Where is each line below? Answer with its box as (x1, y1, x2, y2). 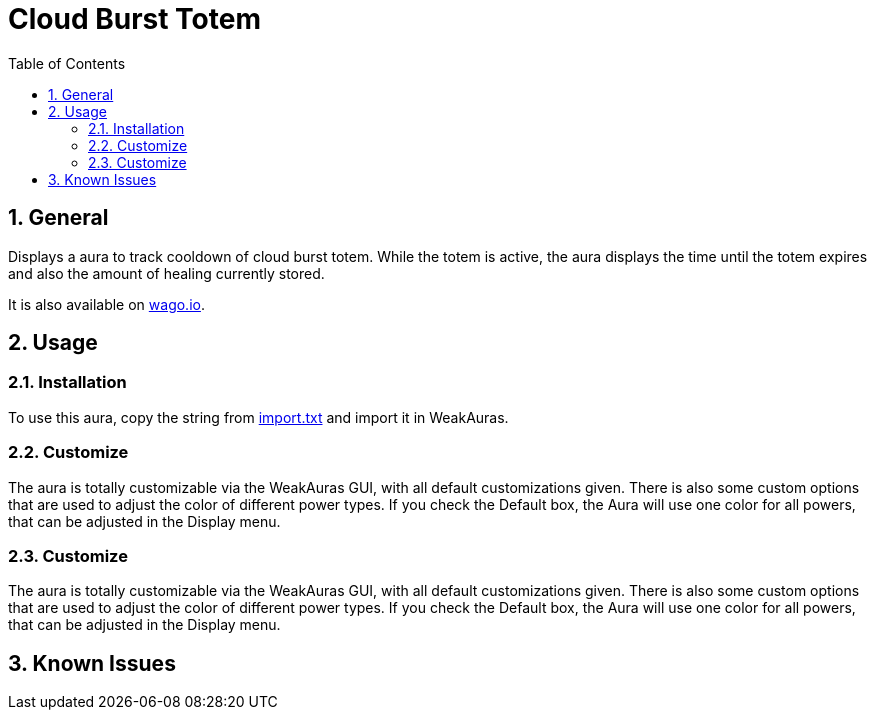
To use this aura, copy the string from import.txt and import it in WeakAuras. (8, 408, 509, 426)
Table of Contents (8, 54, 126, 72)
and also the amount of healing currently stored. (8, 264, 325, 282)
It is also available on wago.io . (8, 295, 205, 313)
